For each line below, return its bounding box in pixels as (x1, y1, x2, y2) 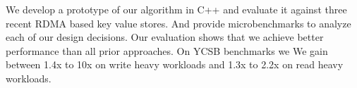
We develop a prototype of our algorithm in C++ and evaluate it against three (6, 2, 347, 16)
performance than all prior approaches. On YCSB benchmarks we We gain (6, 43, 328, 58)
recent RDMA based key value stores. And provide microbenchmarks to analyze (6, 15, 351, 30)
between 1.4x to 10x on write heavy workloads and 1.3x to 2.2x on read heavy (6, 57, 344, 72)
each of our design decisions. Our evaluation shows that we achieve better (6, 30, 324, 44)
